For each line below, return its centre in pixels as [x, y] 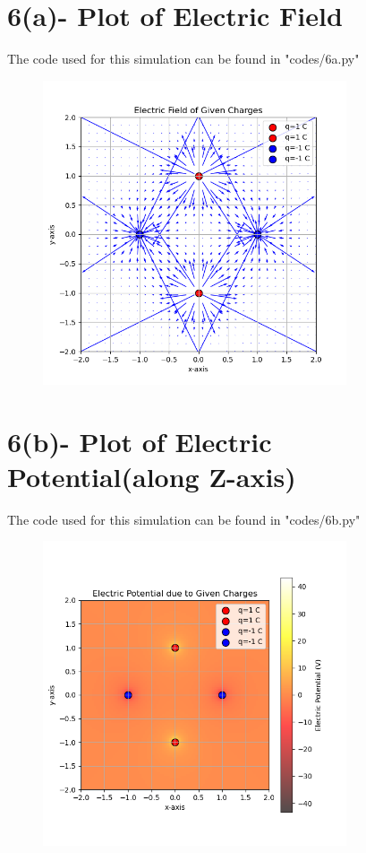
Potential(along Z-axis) [152, 476]
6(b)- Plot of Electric [140, 441]
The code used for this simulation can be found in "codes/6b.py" [184, 519]
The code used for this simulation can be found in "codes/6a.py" [183, 59]
